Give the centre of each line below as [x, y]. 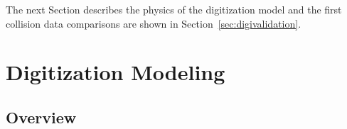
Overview [41, 117]
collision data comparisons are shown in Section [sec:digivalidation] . [154, 23]
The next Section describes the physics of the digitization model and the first [174, 9]
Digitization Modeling [116, 72]
